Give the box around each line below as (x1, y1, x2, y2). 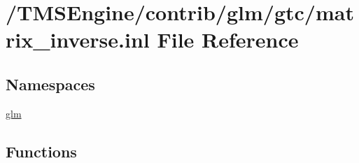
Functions (6, 140, 77, 162)
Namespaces (6, 73, 95, 94)
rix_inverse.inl (6, 25, 150, 54)
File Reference (157, 25, 299, 54)
